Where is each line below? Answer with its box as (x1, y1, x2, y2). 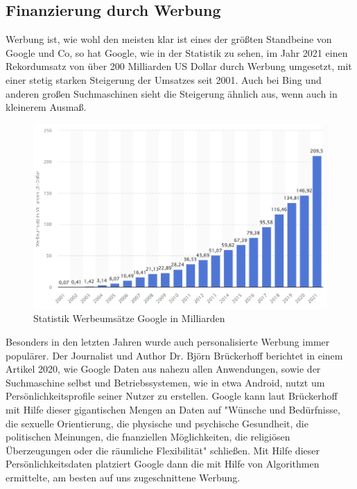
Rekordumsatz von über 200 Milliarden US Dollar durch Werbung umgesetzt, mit (6, 59, 352, 73)
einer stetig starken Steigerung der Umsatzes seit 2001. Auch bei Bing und (6, 72, 322, 87)
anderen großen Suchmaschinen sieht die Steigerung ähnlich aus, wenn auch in (6, 86, 338, 100)
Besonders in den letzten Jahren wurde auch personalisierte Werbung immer (6, 334, 330, 348)
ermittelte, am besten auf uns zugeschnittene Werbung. (6, 470, 241, 484)
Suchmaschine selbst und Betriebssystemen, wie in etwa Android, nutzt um (6, 375, 325, 389)
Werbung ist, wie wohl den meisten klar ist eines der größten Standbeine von (6, 32, 332, 46)
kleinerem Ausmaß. (6, 100, 87, 114)
